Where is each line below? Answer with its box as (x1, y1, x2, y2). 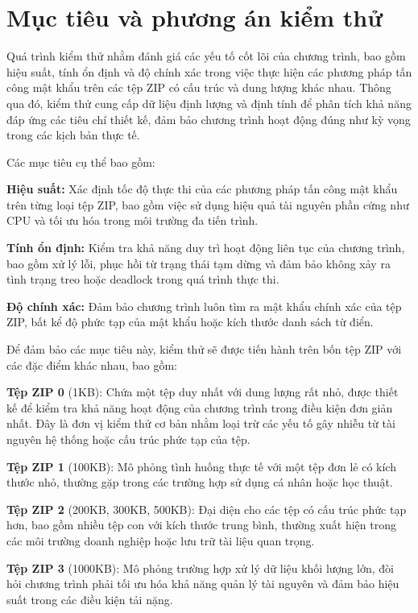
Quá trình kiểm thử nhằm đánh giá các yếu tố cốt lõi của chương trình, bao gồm (6, 48, 406, 64)
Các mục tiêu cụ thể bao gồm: (6, 153, 155, 170)
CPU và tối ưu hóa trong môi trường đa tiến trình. (6, 212, 259, 229)
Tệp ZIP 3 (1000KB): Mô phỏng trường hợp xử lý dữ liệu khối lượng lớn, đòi (6, 559, 394, 576)
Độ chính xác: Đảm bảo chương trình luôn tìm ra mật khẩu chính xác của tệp (6, 297, 402, 314)
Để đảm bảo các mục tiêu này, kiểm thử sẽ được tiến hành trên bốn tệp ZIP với (6, 341, 402, 358)
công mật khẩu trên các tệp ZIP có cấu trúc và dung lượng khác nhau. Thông (6, 79, 391, 96)
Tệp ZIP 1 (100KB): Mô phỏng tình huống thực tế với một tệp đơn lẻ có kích (6, 458, 396, 474)
